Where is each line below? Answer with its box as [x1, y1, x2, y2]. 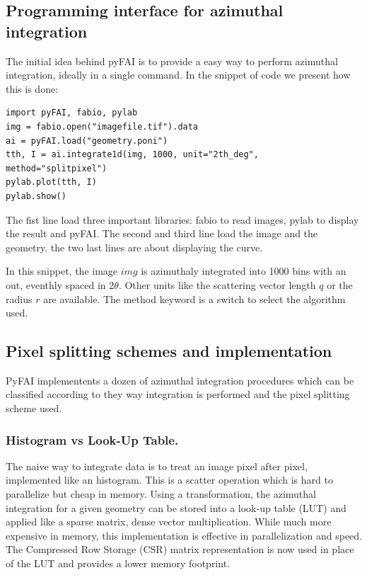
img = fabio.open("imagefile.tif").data [6, 121, 199, 132]
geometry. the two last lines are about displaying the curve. [6, 239, 263, 254]
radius [6, 291, 33, 306]
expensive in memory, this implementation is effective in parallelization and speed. [6, 528, 362, 542]
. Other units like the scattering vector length [118, 277, 316, 292]
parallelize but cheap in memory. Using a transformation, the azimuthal [6, 486, 316, 501]
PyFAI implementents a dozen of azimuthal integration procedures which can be [6, 372, 354, 387]
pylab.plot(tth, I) [6, 177, 97, 188]
